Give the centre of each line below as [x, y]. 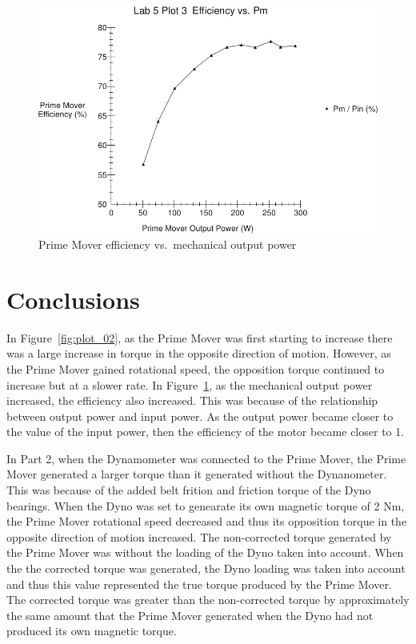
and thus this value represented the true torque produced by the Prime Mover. [199, 584]
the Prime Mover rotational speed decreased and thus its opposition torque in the [207, 521]
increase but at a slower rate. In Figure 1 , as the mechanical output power [190, 384]
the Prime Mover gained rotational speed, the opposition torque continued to [196, 368]
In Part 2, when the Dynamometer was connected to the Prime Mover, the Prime [206, 458]
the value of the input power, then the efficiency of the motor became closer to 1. [206, 432]
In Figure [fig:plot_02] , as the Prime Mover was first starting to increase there [200, 337]
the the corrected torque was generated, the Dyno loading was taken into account [206, 568]
